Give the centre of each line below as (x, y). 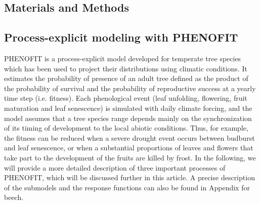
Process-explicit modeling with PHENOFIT (121, 37)
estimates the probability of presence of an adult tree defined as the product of (126, 78)
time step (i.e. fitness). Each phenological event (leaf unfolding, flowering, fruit (126, 98)
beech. (14, 197)
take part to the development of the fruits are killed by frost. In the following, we (130, 157)
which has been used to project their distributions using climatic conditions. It (126, 68)
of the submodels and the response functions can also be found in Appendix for (127, 187)
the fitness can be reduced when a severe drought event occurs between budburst (129, 137)
